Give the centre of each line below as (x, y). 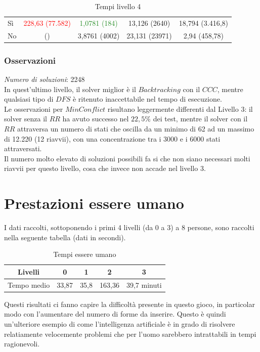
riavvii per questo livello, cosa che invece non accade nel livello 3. (105, 168)
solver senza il (26, 119)
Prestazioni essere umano (94, 203)
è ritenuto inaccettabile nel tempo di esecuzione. (147, 99)
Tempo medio (29, 284)
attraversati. (23, 148)
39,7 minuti (144, 284)
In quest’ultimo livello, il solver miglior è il (70, 89)
